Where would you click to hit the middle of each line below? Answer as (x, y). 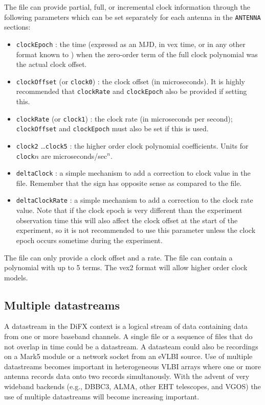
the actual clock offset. (51, 64)
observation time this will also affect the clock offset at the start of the (127, 220)
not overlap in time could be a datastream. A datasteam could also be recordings (131, 346)
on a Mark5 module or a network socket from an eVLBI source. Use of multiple (128, 356)
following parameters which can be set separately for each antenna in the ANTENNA (132, 17)
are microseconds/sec (74, 156)
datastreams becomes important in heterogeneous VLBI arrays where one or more (132, 366)
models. (16, 277)
